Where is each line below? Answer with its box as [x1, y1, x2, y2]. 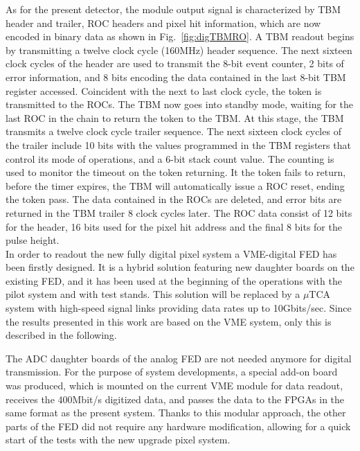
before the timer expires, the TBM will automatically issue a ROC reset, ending [6, 178, 345, 193]
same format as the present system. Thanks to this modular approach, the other [6, 405, 346, 420]
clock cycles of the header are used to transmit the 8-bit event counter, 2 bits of [6, 56, 344, 71]
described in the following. [6, 328, 117, 342]
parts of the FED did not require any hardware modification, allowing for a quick [6, 418, 351, 433]
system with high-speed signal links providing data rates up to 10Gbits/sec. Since [6, 301, 352, 315]
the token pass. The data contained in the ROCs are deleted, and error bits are [6, 192, 342, 206]
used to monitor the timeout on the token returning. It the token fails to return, [6, 165, 346, 179]
